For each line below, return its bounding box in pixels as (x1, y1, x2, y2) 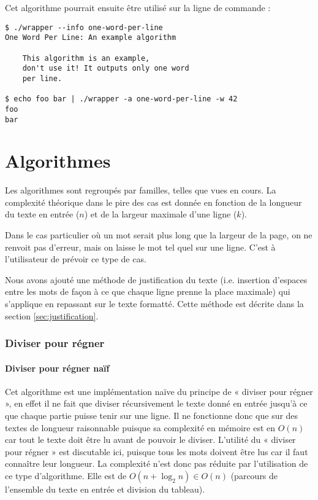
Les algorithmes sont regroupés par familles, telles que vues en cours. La (5, 184, 276, 197)
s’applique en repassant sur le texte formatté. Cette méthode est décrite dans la (5, 297, 304, 310)
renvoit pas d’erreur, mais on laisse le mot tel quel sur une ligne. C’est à (5, 240, 276, 253)
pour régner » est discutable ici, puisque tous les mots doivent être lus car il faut (5, 445, 308, 458)
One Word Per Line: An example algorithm (5, 33, 176, 42)
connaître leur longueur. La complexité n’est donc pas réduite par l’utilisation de (5, 457, 308, 470)
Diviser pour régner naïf (5, 361, 110, 374)
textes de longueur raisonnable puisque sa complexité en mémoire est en (5, 421, 276, 434)
